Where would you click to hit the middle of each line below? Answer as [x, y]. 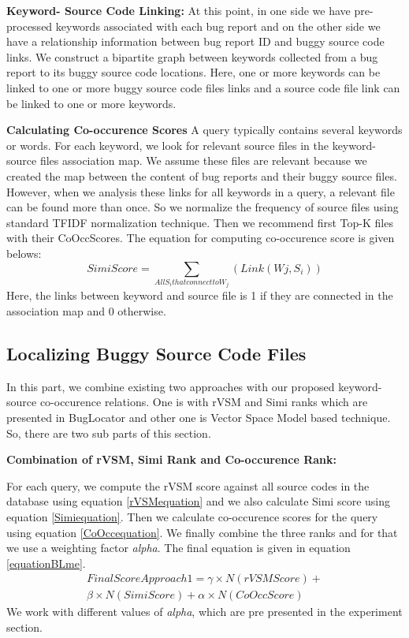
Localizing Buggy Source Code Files [156, 354]
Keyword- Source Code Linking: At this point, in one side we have [178, 10]
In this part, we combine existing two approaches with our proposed [171, 386]
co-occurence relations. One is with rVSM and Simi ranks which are [204, 402]
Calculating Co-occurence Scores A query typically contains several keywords [204, 130]
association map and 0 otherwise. [86, 311]
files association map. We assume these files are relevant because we [203, 160]
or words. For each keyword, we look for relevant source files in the [167, 145]
